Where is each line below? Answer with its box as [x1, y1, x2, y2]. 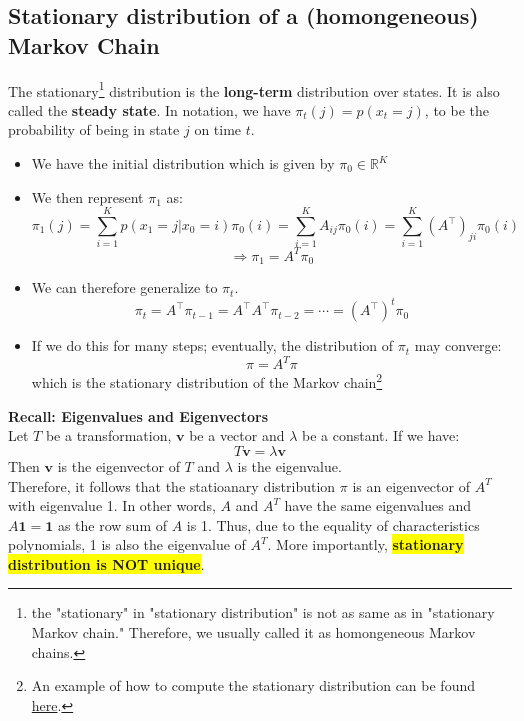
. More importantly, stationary [267, 534, 464, 555]
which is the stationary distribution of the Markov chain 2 [31, 369, 383, 393]
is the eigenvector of [57, 455, 180, 476]
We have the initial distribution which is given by [31, 153, 335, 174]
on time [194, 119, 242, 140]
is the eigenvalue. [237, 455, 342, 476]
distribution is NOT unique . [8, 553, 205, 574]
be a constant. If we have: [301, 425, 460, 446]
